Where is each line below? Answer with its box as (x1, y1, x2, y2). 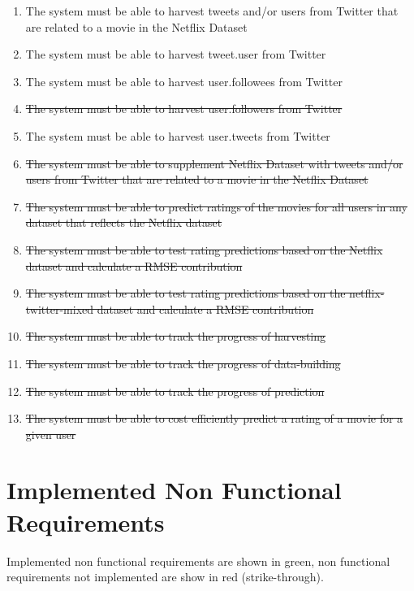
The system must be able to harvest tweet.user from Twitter (25, 46, 326, 63)
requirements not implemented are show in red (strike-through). (6, 568, 324, 585)
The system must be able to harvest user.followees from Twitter (25, 72, 343, 89)
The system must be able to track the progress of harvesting (25, 328, 326, 345)
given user (25, 425, 76, 442)
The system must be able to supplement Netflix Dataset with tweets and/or (25, 154, 403, 172)
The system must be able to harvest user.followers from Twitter (25, 100, 343, 117)
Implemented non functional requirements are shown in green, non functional (6, 552, 390, 569)
